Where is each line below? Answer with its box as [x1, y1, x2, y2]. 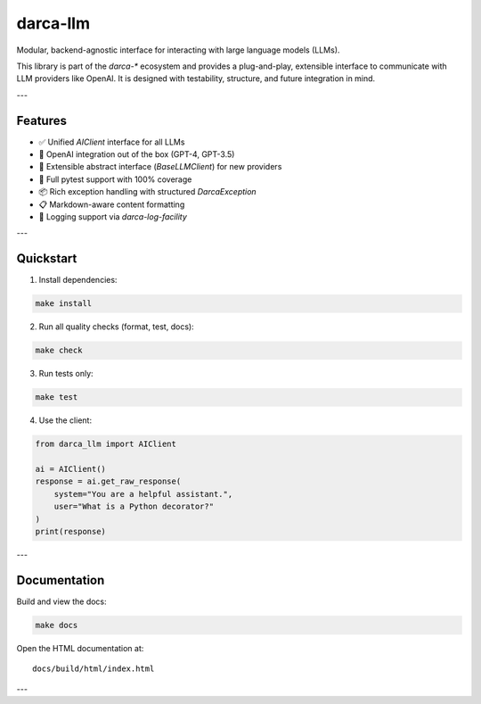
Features [16, 112, 67, 128]
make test [35, 393, 78, 402]
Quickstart [16, 251, 77, 267]
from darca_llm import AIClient [35, 439, 177, 450]
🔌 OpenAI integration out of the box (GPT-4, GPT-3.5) [38, 149, 235, 160]
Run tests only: [38, 369, 94, 379]
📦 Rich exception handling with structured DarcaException [38, 186, 257, 197]
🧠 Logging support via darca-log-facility [38, 211, 187, 222]
